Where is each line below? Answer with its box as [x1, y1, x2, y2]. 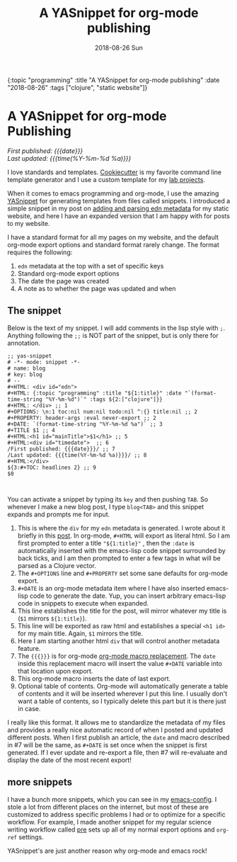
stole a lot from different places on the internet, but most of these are [7, 803, 209, 811]
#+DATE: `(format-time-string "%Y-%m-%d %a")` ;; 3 [7, 420, 163, 428]
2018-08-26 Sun [94, 43, 144, 52]
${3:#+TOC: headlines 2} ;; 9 [7, 464, 97, 471]
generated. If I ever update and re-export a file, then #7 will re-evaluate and [7, 748, 228, 756]
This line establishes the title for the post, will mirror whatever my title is [17, 606, 227, 615]
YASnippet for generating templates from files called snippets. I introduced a [7, 196, 231, 205]
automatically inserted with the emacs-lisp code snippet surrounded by [17, 546, 226, 555]
